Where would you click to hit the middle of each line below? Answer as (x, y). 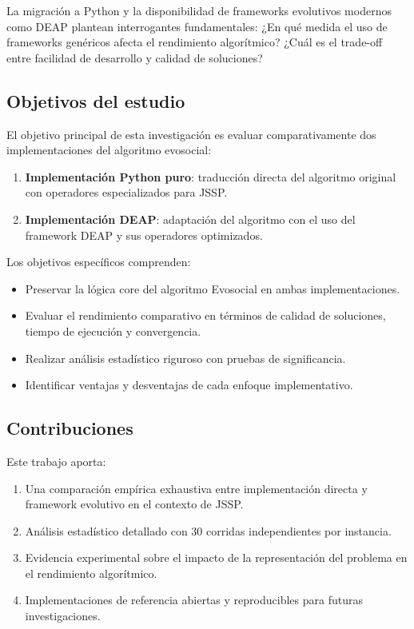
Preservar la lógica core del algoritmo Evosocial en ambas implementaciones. (213, 288)
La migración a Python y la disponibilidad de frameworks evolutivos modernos (199, 10)
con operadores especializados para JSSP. (126, 192)
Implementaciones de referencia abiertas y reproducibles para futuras (194, 600)
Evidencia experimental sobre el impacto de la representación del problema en (216, 557)
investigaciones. (63, 616)
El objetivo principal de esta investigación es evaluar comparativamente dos (191, 134)
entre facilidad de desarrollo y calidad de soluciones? (135, 57)
